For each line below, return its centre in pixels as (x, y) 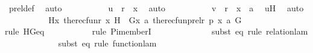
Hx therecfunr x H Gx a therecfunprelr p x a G (145, 19)
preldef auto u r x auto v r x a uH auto (156, 8)
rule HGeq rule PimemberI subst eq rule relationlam (156, 31)
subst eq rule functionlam (107, 43)
